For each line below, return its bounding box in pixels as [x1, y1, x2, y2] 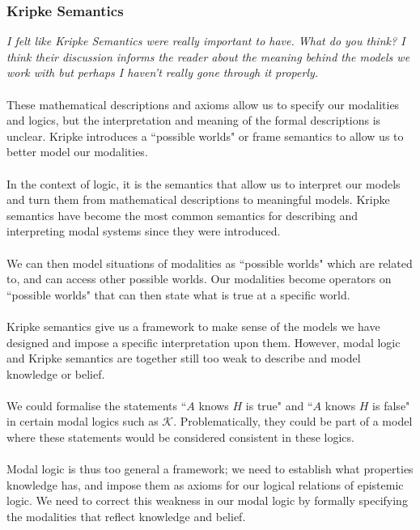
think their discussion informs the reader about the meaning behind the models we [6, 48, 410, 65]
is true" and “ [245, 396, 313, 413]
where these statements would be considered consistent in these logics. [6, 429, 354, 446]
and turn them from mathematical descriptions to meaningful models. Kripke [6, 191, 390, 208]
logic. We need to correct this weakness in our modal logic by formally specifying [6, 492, 408, 509]
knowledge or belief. [6, 365, 105, 382]
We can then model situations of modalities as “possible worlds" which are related [6, 254, 413, 271]
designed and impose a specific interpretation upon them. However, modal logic [6, 333, 401, 350]
